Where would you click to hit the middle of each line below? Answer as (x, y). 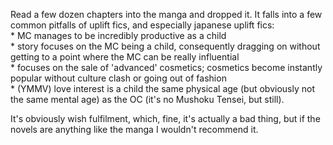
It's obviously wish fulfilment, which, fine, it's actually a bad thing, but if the (165, 118)
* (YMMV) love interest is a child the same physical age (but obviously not (162, 88)
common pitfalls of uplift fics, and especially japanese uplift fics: (142, 25)
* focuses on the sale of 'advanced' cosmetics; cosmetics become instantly (166, 67)
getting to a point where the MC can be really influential (125, 57)
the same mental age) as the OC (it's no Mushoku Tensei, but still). (147, 99)
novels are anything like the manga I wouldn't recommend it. (134, 129)
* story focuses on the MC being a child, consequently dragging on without (165, 46)
